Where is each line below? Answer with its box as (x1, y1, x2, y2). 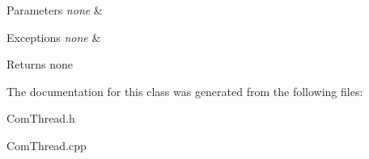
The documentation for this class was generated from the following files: (6, 82, 363, 99)
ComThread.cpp (6, 136, 87, 153)
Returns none (6, 56, 73, 73)
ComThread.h (6, 110, 75, 127)
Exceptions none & (6, 28, 101, 45)
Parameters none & (6, 2, 103, 18)
